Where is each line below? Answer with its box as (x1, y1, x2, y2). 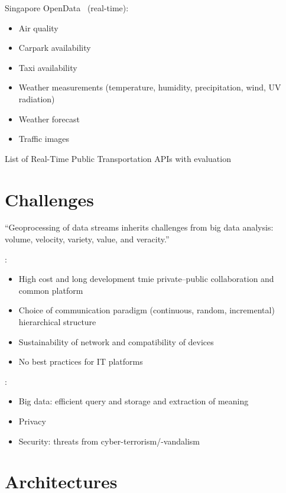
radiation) (18, 92, 55, 105)
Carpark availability (18, 41, 91, 54)
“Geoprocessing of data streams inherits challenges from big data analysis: (5, 221, 274, 233)
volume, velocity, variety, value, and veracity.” (5, 233, 170, 245)
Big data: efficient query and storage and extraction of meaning (18, 395, 249, 407)
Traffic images (18, 132, 70, 145)
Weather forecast (18, 112, 80, 125)
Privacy (18, 415, 46, 427)
